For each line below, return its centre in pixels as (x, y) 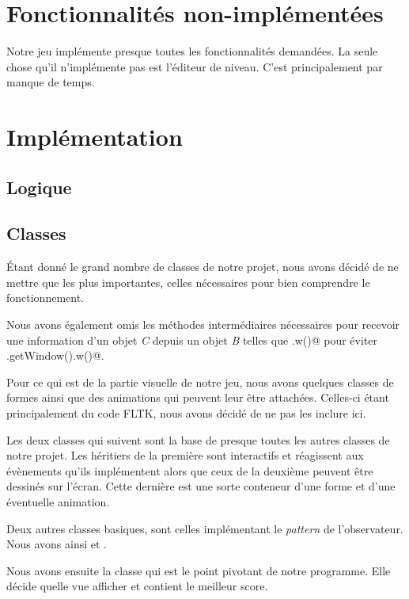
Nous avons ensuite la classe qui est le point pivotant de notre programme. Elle (199, 570)
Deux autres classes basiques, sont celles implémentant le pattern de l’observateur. (205, 528)
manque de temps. (51, 82)
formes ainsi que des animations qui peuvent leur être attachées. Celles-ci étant (198, 397)
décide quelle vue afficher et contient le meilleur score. (137, 586)
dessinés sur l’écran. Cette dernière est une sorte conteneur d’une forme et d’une (201, 486)
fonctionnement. (45, 298)
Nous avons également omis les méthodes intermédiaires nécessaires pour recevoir (203, 324)
